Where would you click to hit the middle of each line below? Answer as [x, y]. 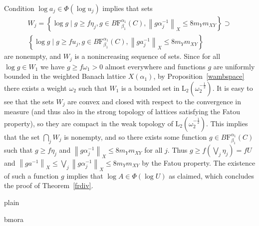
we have [53, 66]
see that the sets [29, 101]
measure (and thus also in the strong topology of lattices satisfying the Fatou [122, 112]
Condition [19, 8]
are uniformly [234, 66]
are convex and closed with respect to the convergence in [154, 101]
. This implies [227, 123]
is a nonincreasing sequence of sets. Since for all [147, 56]
